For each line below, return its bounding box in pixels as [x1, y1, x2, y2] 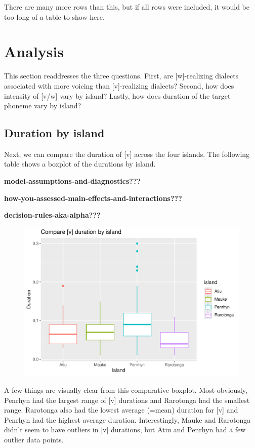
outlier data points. [4, 434, 64, 444]
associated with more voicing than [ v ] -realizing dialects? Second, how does [4, 80, 234, 91]
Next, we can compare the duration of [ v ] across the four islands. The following [4, 148, 250, 159]
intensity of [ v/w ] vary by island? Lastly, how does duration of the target [4, 90, 231, 101]
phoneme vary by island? [4, 100, 81, 111]
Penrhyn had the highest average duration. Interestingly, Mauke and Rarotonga [4, 414, 251, 425]
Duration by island [4, 125, 105, 141]
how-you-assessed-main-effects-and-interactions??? [4, 192, 182, 203]
